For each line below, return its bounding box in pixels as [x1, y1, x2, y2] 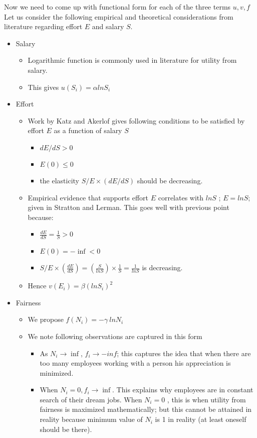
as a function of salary [54, 125, 122, 136]
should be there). [40, 423, 92, 434]
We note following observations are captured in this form [28, 331, 202, 341]
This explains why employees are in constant [116, 384, 253, 395]
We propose [28, 314, 64, 324]
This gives [28, 81, 59, 92]
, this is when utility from [167, 394, 246, 404]
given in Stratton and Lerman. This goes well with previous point [28, 202, 229, 212]
